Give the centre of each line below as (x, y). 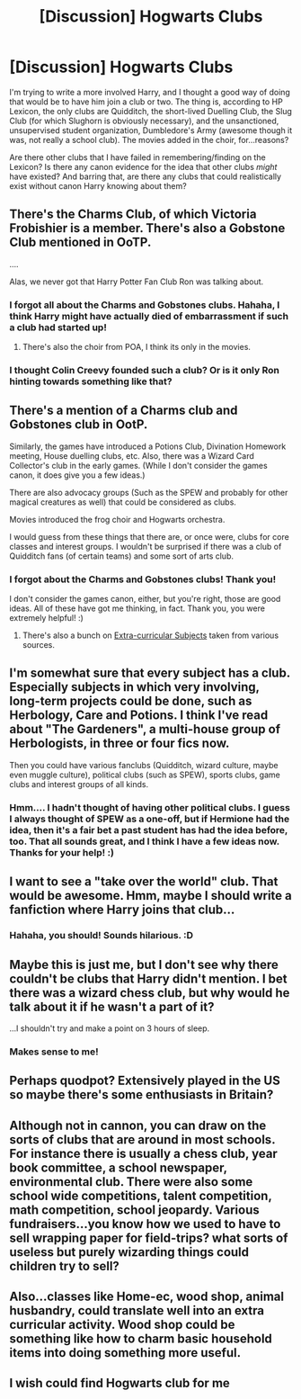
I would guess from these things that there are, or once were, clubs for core (149, 536)
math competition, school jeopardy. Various (135, 1210)
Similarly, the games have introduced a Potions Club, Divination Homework (148, 446)
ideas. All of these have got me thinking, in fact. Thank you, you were (137, 608)
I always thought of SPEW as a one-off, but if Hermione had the (150, 819)
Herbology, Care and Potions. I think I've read (139, 716)
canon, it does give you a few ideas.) (77, 475)
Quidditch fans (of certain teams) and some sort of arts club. (121, 556)
